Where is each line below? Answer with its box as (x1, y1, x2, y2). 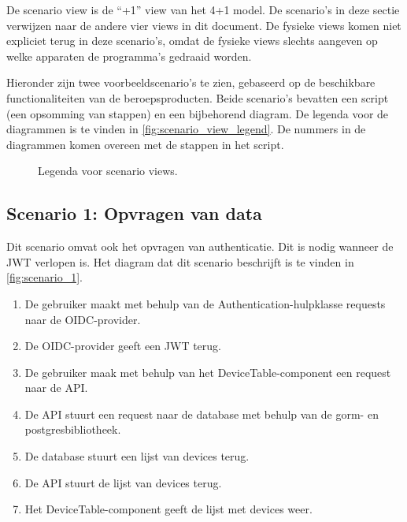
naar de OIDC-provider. (24, 311, 141, 327)
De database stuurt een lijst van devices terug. (24, 448, 250, 464)
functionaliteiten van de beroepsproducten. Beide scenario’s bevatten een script (6, 89, 389, 106)
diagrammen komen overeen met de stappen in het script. (6, 136, 284, 152)
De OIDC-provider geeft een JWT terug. (24, 337, 221, 354)
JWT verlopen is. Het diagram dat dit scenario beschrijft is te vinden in (6, 253, 354, 270)
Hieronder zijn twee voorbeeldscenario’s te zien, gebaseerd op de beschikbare (6, 74, 376, 91)
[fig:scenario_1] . (6, 269, 83, 285)
